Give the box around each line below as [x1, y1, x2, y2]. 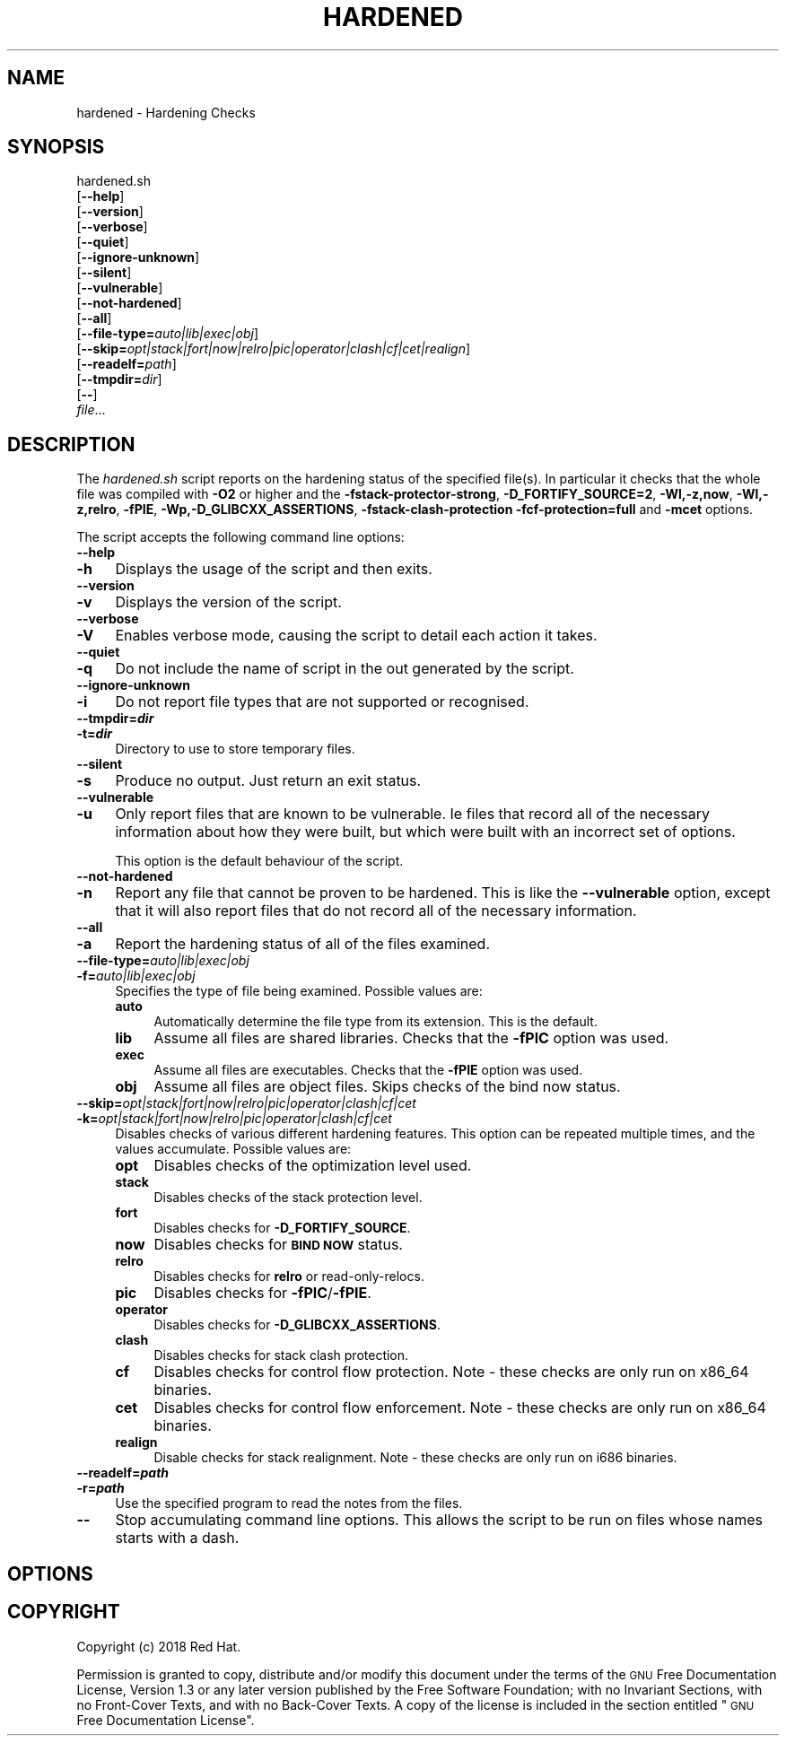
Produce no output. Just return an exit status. [115, 771, 422, 790]
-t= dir [76, 726, 112, 742]
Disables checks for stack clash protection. [153, 1347, 409, 1364]
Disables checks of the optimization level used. [153, 1156, 472, 1175]
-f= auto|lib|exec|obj [76, 968, 196, 984]
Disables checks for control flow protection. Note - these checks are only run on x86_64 [153, 1363, 749, 1381]
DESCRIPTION [7, 432, 135, 456]
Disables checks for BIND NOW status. [153, 1235, 403, 1254]
